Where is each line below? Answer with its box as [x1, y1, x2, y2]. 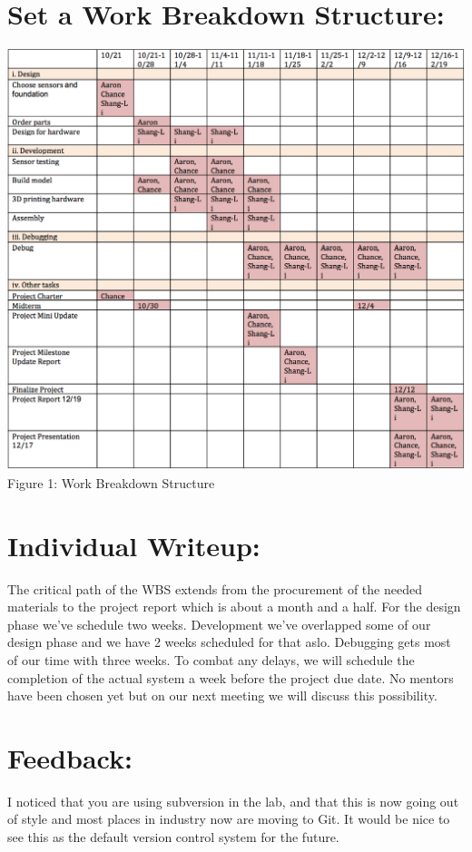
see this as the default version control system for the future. [7, 828, 339, 847]
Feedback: [7, 739, 133, 776]
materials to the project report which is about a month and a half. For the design [7, 597, 461, 616]
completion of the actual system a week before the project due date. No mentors [7, 668, 454, 687]
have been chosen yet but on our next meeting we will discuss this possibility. [7, 686, 438, 705]
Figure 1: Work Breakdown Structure [7, 473, 215, 492]
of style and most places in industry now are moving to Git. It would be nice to [7, 809, 450, 828]
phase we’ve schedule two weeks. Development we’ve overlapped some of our [7, 614, 431, 633]
